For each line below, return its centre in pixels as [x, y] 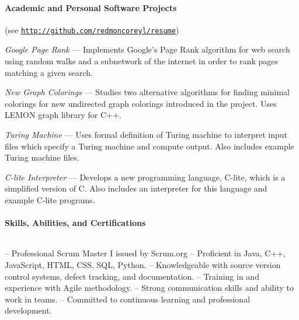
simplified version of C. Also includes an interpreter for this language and [136, 188]
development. [28, 310]
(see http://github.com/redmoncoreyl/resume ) [92, 29]
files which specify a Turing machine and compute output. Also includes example [149, 146]
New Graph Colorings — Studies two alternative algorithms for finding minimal [147, 92]
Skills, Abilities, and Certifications [75, 223]
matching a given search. [49, 72]
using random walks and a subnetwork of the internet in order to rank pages [142, 61]
